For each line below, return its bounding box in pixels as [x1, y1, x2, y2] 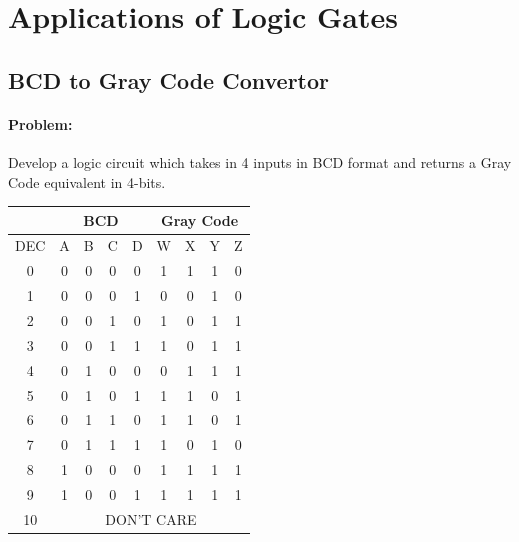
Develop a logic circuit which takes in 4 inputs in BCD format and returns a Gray [8, 151, 512, 172]
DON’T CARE [105, 508, 197, 529]
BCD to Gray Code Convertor [8, 64, 330, 95]
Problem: [8, 113, 73, 134]
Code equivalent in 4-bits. [8, 171, 166, 192]
